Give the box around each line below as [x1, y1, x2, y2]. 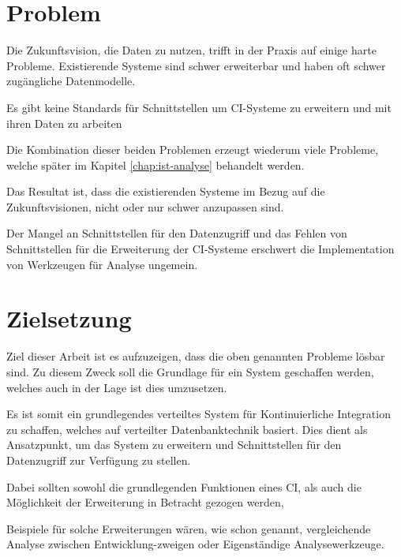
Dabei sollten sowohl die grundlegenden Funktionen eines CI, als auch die [6, 478, 362, 495]
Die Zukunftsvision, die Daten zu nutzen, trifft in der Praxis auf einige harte [6, 42, 377, 58]
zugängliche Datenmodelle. [6, 73, 136, 89]
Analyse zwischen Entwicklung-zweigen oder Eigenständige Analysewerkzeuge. [6, 536, 384, 552]
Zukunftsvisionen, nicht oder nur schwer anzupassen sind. [6, 198, 284, 215]
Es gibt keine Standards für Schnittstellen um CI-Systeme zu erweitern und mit [6, 99, 392, 115]
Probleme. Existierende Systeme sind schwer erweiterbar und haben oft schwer [6, 57, 386, 73]
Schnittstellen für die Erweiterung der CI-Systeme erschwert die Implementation [6, 241, 395, 257]
